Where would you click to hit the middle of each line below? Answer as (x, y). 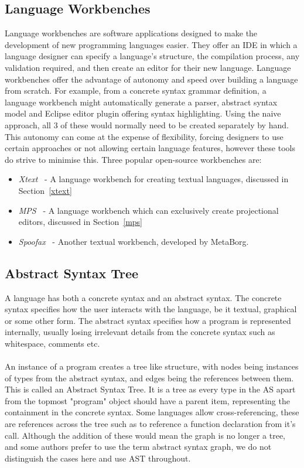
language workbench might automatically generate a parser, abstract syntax (141, 102)
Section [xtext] (45, 190)
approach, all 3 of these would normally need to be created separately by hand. (147, 124)
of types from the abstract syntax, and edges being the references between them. (149, 378)
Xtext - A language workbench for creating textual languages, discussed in (153, 179)
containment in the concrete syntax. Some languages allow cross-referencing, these (152, 412)
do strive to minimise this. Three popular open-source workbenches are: (133, 159)
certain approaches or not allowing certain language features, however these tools (150, 148)
